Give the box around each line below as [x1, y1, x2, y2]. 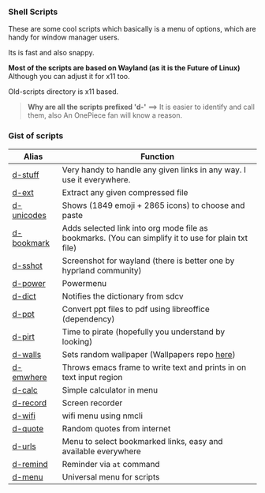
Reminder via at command [62, 458, 160, 469]
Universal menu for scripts [62, 471, 160, 482]
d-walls [12, 348, 42, 359]
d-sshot [12, 260, 43, 271]
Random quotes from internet [62, 423, 171, 434]
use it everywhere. [62, 174, 131, 185]
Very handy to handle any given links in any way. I [62, 164, 247, 175]
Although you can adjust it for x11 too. [8, 72, 130, 81]
